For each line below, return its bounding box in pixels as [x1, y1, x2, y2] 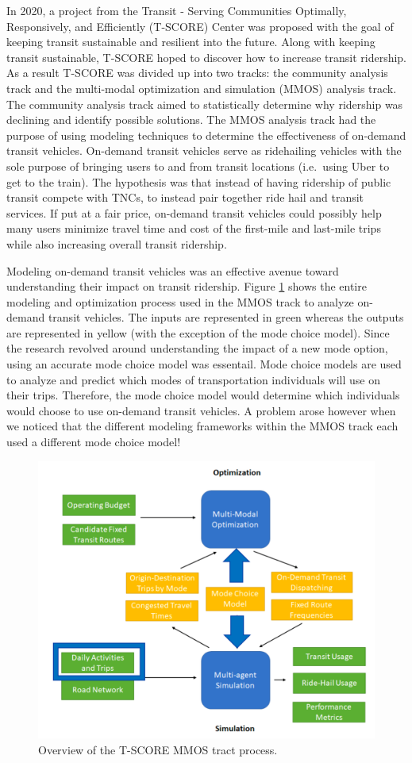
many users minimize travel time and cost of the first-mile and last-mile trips [6, 220, 381, 237]
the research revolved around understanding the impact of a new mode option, [6, 340, 388, 356]
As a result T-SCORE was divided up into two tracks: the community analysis [6, 64, 388, 81]
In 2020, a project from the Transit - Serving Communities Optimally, [6, 2, 347, 18]
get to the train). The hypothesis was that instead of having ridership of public [6, 173, 391, 190]
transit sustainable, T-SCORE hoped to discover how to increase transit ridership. [6, 48, 407, 65]
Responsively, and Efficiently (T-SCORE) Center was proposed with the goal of [6, 17, 394, 34]
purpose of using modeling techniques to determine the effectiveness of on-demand [6, 126, 406, 143]
